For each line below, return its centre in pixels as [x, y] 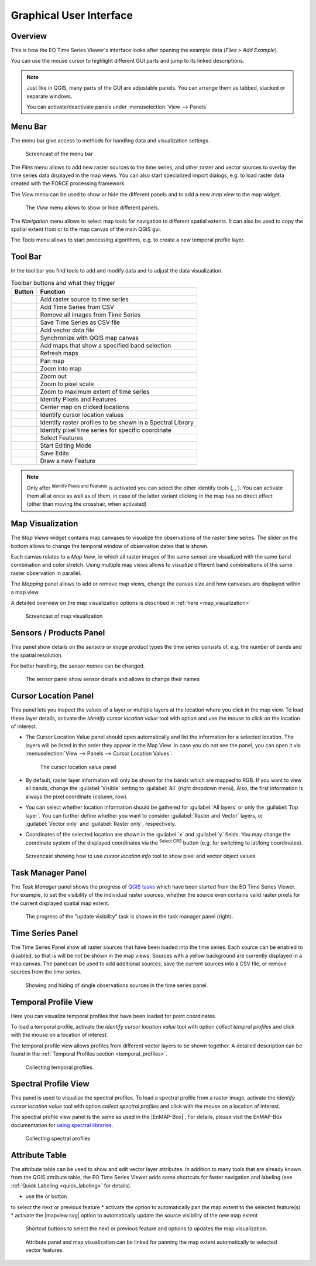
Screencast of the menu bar [59, 154]
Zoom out [53, 376]
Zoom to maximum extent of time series [95, 392]
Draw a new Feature [68, 461]
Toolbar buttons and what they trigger [63, 283]
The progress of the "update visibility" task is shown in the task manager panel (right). [129, 917]
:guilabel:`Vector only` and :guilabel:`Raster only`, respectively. [101, 823]
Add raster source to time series [84, 300]
